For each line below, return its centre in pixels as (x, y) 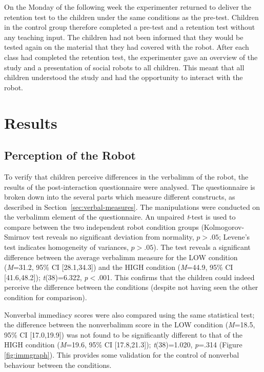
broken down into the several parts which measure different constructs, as (120, 197)
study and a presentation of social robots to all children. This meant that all (124, 67)
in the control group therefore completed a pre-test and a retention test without (130, 27)
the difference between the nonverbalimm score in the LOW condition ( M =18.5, (130, 325)
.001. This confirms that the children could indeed (176, 277)
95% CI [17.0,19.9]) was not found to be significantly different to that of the (123, 334)
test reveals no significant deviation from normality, (113, 237)
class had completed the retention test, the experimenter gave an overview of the (131, 57)
